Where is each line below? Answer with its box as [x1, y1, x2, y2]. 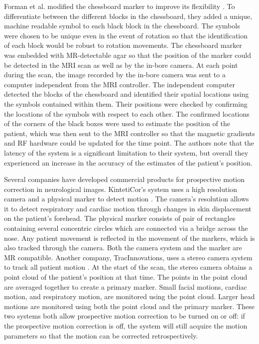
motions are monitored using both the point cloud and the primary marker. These [4, 301, 255, 311]
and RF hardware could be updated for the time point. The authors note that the [4, 138, 254, 148]
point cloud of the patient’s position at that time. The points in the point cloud [4, 272, 248, 282]
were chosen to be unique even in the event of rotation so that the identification [4, 30, 248, 40]
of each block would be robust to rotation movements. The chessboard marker [4, 40, 242, 50]
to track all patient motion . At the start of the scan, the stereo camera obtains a [4, 262, 253, 272]
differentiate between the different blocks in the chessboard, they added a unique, [4, 10, 253, 21]
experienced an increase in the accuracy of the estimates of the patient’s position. [4, 157, 253, 168]
